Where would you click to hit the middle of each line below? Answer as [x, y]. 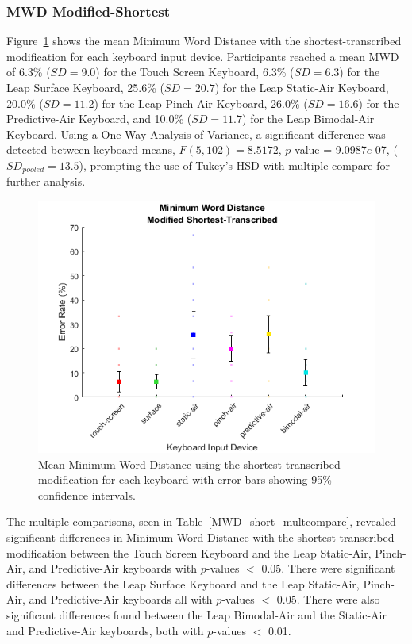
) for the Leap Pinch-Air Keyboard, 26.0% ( [201, 103]
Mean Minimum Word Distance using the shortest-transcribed [189, 464]
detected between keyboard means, [91, 149]
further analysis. [46, 181]
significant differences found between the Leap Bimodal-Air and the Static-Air [196, 614]
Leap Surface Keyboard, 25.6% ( [86, 87]
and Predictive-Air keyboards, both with [105, 630]
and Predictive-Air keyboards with [113, 568]
